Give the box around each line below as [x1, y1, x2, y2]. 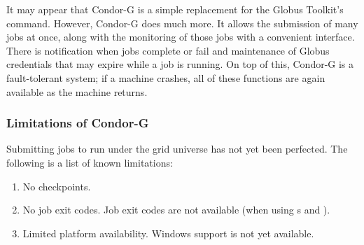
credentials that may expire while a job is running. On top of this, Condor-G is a [6, 57, 354, 71]
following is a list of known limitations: [6, 155, 173, 169]
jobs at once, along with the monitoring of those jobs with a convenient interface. [6, 29, 355, 44]
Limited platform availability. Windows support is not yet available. [22, 225, 314, 240]
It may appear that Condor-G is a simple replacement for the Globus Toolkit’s [6, 2, 344, 16]
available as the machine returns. [6, 84, 148, 99]
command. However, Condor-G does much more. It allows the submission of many [6, 15, 358, 30]
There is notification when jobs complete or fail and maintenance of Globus [6, 43, 330, 57]
